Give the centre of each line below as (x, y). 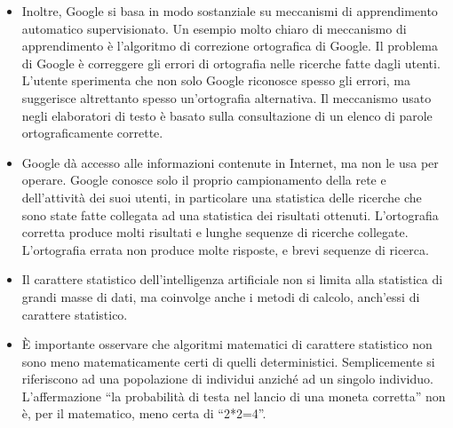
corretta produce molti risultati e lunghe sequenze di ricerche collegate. (215, 232)
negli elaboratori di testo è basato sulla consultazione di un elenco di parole (227, 115)
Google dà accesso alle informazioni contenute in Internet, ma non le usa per (230, 162)
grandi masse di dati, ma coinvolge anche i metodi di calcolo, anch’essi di (221, 296)
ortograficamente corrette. (92, 133)
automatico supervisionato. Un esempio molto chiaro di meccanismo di (214, 28)
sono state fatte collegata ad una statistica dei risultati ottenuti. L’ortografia (230, 214)
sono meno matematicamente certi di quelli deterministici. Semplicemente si (228, 361)
